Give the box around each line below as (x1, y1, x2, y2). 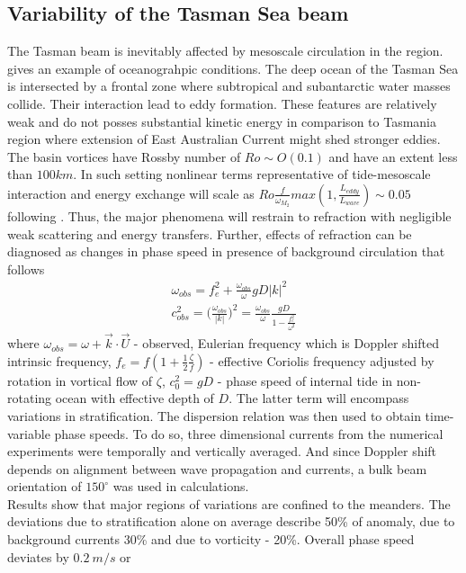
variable (7, 424, 50, 443)
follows (7, 259, 45, 278)
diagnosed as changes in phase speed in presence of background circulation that (7, 242, 445, 261)
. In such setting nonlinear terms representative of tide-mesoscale (73, 165, 431, 184)
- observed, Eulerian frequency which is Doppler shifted (133, 334, 439, 353)
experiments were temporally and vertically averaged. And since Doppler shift (7, 442, 437, 461)
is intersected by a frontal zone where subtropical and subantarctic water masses (7, 76, 451, 95)
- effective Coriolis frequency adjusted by (210, 351, 435, 370)
